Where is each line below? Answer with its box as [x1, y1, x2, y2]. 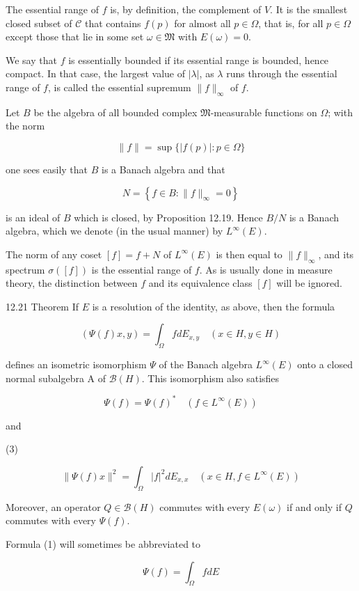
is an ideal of [6, 210, 61, 224]
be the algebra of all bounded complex [33, 104, 198, 119]
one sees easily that [6, 161, 88, 176]
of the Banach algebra [159, 357, 253, 372]
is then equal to [216, 246, 282, 261]
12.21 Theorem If [6, 299, 79, 313]
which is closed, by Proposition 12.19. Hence [74, 210, 263, 224]
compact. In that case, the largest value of [6, 66, 185, 81]
